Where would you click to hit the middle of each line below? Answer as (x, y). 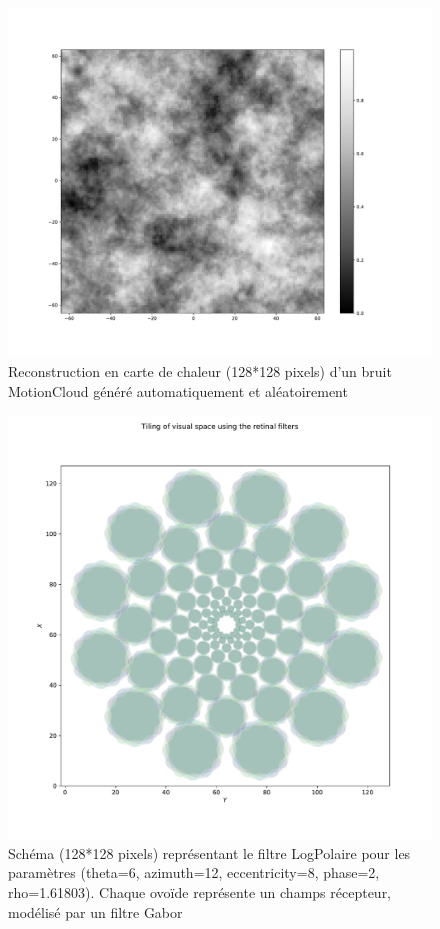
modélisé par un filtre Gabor (95, 911)
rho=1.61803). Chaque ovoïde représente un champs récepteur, (200, 892)
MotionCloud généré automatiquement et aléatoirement (178, 390)
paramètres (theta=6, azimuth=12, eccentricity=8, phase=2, (194, 872)
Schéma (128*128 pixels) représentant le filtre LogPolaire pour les (209, 852)
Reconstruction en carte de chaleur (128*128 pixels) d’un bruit (200, 371)
